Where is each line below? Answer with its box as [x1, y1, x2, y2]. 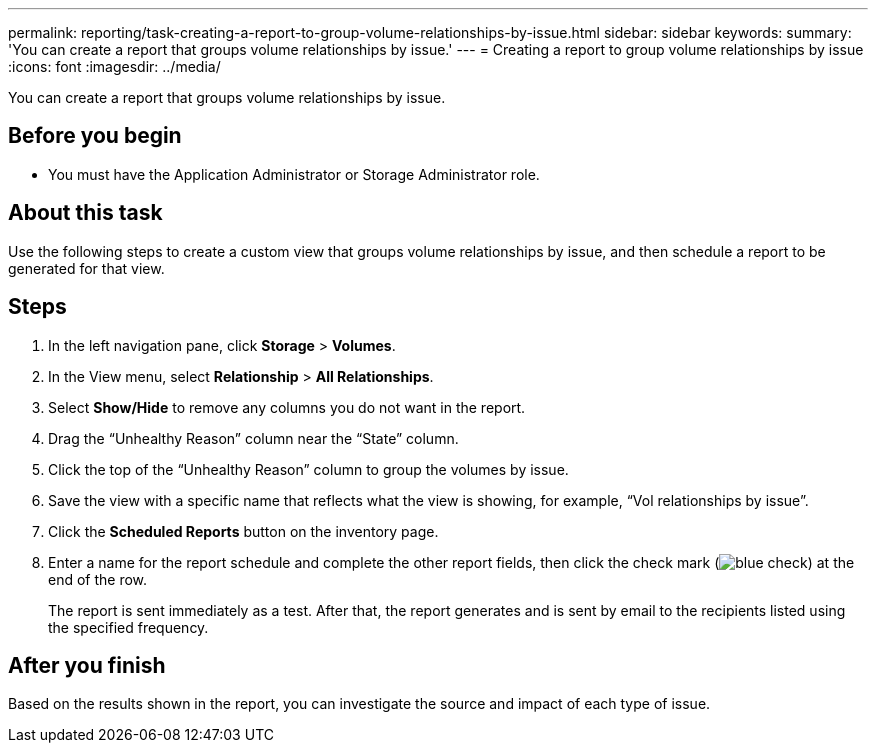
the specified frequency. [48, 618, 209, 636]
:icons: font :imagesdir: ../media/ [8, 58, 221, 75]
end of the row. [48, 570, 148, 588]
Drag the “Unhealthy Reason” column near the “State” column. [48, 429, 459, 447]
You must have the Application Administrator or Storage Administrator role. [48, 165, 540, 183]
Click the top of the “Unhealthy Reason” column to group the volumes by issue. [48, 460, 569, 478]
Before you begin [8, 123, 182, 149]
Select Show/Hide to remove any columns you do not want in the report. [48, 398, 526, 416]
